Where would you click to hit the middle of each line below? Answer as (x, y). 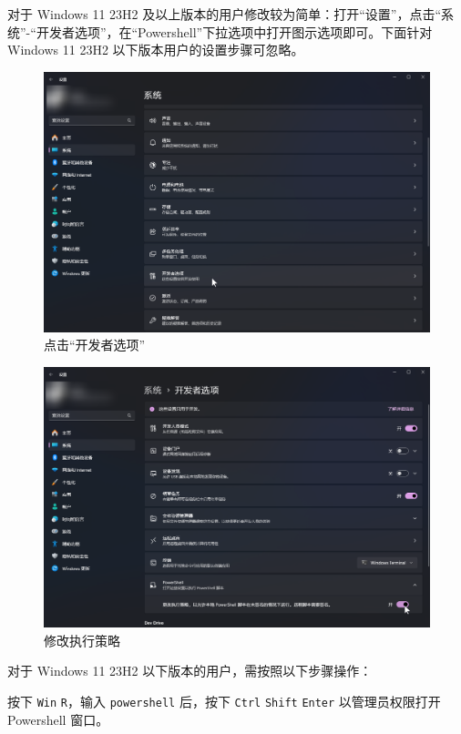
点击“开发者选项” (95, 345)
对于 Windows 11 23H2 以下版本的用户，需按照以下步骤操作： (190, 671)
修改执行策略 (82, 640)
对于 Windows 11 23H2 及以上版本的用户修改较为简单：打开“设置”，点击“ (225, 14)
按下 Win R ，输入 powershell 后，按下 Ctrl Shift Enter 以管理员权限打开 (224, 701)
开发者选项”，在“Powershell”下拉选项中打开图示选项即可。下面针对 (234, 31)
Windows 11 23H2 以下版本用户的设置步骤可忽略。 (156, 50)
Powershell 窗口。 (58, 719)
